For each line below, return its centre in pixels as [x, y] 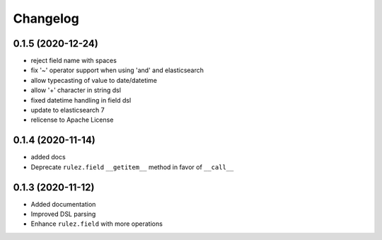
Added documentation [63, 204]
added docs [48, 157]
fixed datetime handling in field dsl [81, 100]
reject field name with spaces [74, 61]
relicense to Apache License [72, 120]
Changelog [46, 18]
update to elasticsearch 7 [68, 110]
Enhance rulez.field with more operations [97, 224]
